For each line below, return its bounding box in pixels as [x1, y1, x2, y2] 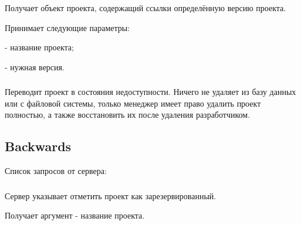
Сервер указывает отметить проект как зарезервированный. [5, 189, 217, 202]
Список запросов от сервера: [5, 165, 107, 177]
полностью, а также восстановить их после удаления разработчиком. [5, 108, 251, 121]
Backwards [5, 137, 72, 155]
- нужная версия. [5, 60, 65, 73]
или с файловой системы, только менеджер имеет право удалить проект [5, 97, 261, 109]
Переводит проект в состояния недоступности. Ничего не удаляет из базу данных [5, 86, 296, 98]
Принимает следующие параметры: [5, 21, 130, 33]
